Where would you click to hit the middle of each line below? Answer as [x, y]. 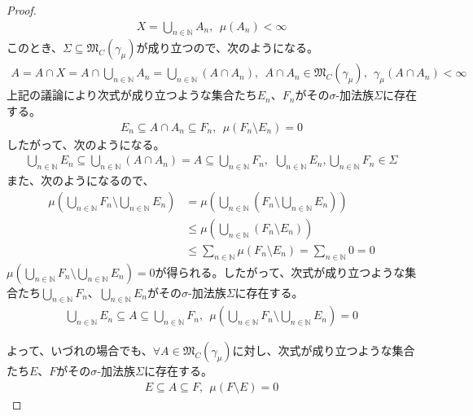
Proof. [22, 10]
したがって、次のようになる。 [86, 144]
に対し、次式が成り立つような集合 [324, 350]
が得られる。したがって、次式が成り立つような [280, 271]
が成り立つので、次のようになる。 [227, 48]
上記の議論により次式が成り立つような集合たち [132, 95]
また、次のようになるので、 [81, 180]
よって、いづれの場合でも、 [80, 350]
